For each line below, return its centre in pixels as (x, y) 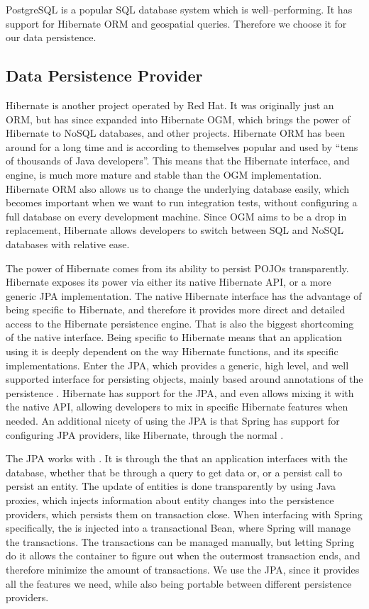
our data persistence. (51, 37)
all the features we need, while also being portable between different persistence (179, 583)
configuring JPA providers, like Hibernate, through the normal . (145, 434)
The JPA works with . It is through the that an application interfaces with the (177, 458)
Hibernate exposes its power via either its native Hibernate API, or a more (169, 282)
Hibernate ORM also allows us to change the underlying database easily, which (178, 188)
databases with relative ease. (68, 244)
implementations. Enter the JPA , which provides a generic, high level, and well (177, 365)
